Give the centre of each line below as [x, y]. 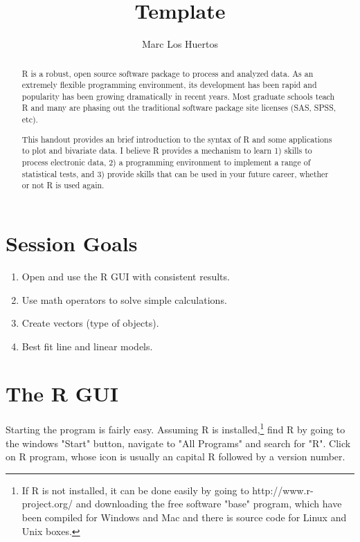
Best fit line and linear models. [87, 346]
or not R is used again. [63, 185]
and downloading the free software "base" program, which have [209, 504]
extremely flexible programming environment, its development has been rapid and [169, 85]
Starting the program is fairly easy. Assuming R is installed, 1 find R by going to [175, 428]
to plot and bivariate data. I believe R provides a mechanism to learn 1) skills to [167, 151]
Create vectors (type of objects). [90, 323]
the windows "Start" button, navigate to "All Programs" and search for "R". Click [178, 443]
